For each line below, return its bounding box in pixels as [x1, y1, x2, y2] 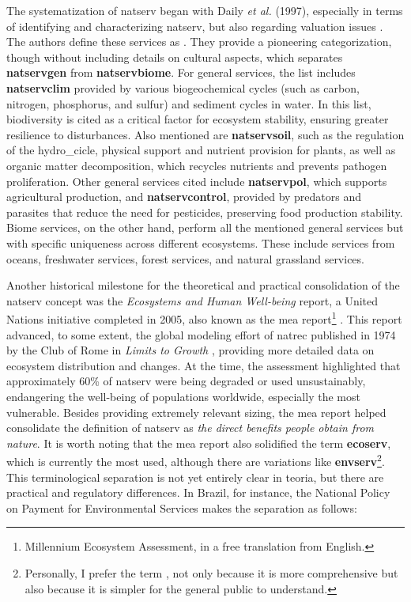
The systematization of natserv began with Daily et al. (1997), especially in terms [6, 2, 403, 18]
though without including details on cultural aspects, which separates [6, 48, 343, 65]
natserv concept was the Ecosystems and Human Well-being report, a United [6, 292, 379, 309]
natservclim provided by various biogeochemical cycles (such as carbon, [6, 79, 360, 96]
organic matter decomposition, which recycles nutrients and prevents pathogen [6, 157, 387, 173]
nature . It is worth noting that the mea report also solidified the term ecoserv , [6, 434, 391, 451]
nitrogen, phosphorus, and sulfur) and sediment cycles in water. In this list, [6, 95, 371, 112]
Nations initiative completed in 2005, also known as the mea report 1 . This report [6, 309, 402, 327]
